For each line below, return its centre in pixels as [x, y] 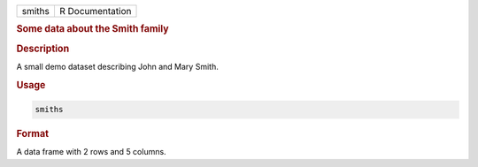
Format [32, 134]
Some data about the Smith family [93, 29]
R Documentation [95, 11]
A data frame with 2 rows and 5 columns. [92, 152]
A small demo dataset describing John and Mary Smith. [117, 66]
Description [43, 49]
